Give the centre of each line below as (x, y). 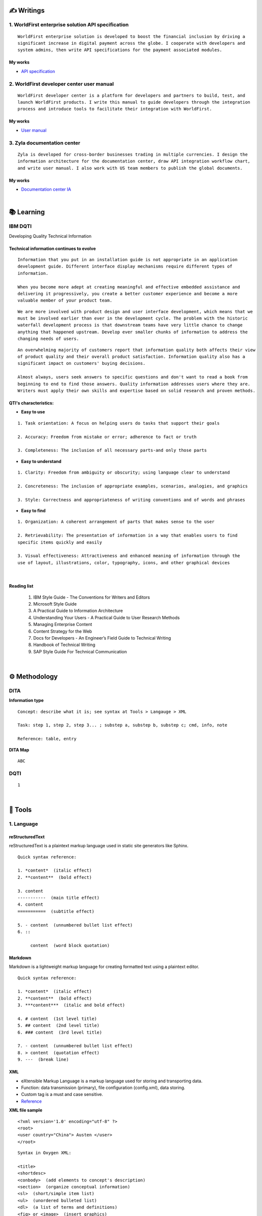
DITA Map (19, 750)
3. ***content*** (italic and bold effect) (72, 1005)
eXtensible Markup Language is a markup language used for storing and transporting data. (112, 1081)
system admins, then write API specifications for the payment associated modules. (120, 50)
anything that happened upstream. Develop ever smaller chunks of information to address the (133, 332)
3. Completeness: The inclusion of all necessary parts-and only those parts (112, 450)
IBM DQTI (20, 226)
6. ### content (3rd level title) (60, 1032)
